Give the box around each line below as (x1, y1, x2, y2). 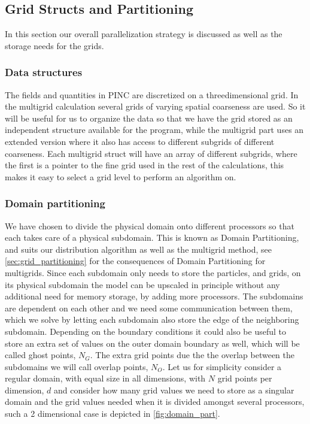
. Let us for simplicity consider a (162, 360, 282, 372)
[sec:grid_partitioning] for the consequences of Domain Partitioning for (5, 255, 266, 267)
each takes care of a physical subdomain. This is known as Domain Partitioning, (5, 231, 299, 244)
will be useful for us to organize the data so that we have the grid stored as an (5, 111, 293, 124)
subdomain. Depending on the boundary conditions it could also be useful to (5, 325, 287, 337)
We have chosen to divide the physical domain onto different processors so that (5, 219, 294, 232)
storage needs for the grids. (5, 39, 104, 52)
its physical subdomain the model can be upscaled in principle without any (5, 278, 280, 290)
